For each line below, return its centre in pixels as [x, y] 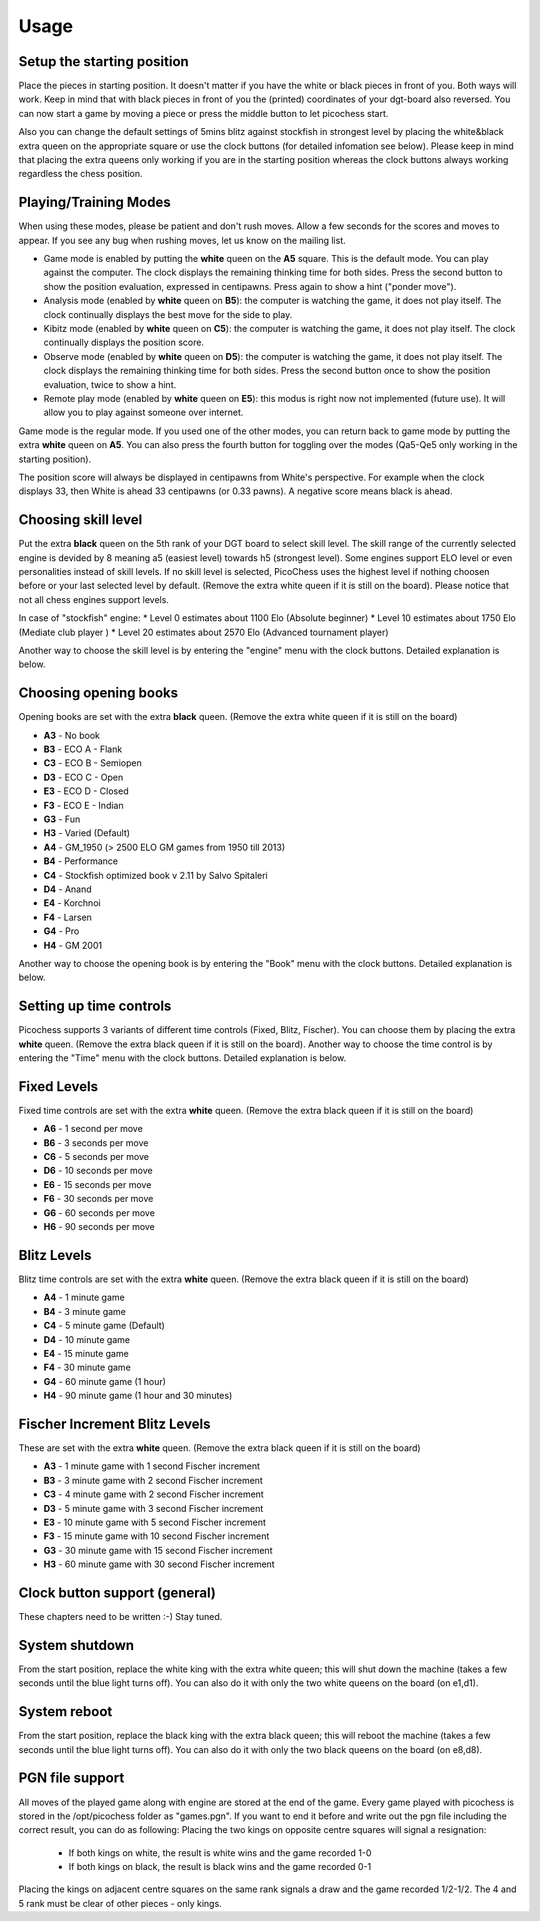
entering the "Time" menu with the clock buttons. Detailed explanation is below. [182, 1058]
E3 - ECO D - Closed [86, 791]
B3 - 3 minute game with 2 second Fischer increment [153, 1480]
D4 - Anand [67, 889]
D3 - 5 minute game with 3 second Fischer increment [153, 1508]
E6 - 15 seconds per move [97, 1184]
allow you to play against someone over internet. [143, 412]
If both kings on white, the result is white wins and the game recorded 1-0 [220, 1852]
